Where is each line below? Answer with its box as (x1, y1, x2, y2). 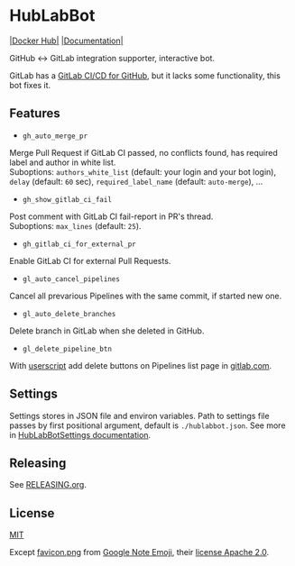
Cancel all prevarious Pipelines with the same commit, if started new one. (9, 290, 282, 301)
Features (9, 105, 60, 122)
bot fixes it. (9, 79, 51, 90)
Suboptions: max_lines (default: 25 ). (9, 220, 142, 231)
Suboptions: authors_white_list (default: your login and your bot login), (9, 166, 277, 177)
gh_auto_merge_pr (22, 132, 88, 141)
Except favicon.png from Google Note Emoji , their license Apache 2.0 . (9, 547, 270, 558)
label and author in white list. (9, 157, 116, 168)
